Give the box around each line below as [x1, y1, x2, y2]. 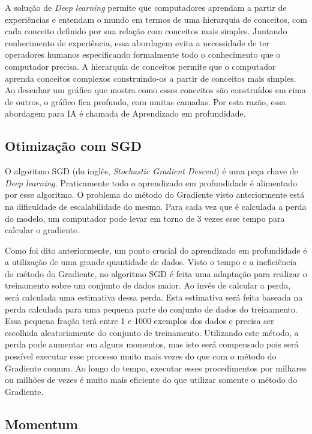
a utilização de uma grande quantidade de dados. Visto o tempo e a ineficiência [5, 255, 297, 268]
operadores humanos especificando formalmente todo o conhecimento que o [5, 48, 281, 61]
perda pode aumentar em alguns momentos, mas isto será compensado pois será [5, 338, 299, 350]
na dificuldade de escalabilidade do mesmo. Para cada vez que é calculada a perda [5, 200, 307, 212]
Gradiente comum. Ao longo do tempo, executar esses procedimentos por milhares [5, 361, 307, 374]
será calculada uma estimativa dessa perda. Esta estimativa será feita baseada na [5, 291, 303, 304]
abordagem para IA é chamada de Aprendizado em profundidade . [5, 107, 246, 120]
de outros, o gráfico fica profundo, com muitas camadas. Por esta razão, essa [5, 95, 286, 108]
